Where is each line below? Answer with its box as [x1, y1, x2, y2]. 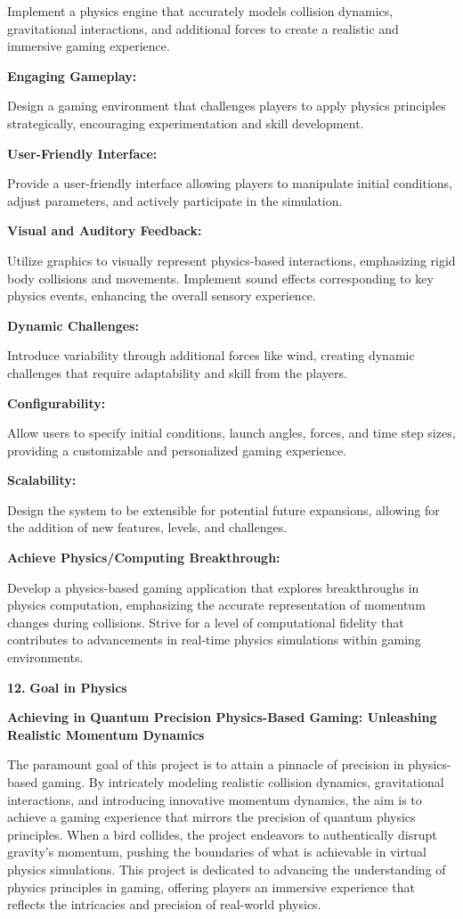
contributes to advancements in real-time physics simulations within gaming [7, 630, 421, 649]
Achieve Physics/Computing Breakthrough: [7, 548, 280, 567]
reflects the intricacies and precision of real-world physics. [7, 895, 321, 914]
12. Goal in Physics [7, 677, 127, 696]
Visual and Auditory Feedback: [7, 221, 202, 240]
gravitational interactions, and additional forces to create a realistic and [7, 19, 399, 37]
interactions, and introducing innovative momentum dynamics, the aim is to [7, 790, 422, 808]
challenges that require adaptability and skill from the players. [7, 363, 347, 382]
